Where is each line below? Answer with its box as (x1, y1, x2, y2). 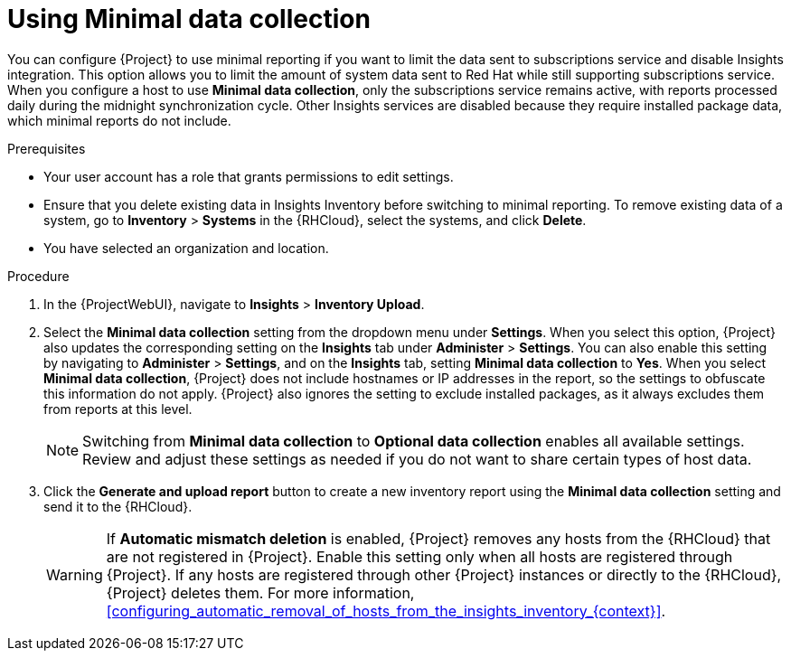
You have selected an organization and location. (43, 240, 329, 256)
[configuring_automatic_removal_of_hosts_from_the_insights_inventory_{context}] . (106, 601, 666, 620)
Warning (46, 565, 103, 584)
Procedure (7, 268, 70, 284)
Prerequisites (7, 140, 86, 156)
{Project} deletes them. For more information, (106, 583, 415, 602)
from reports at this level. (43, 400, 193, 417)
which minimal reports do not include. (7, 112, 231, 128)
